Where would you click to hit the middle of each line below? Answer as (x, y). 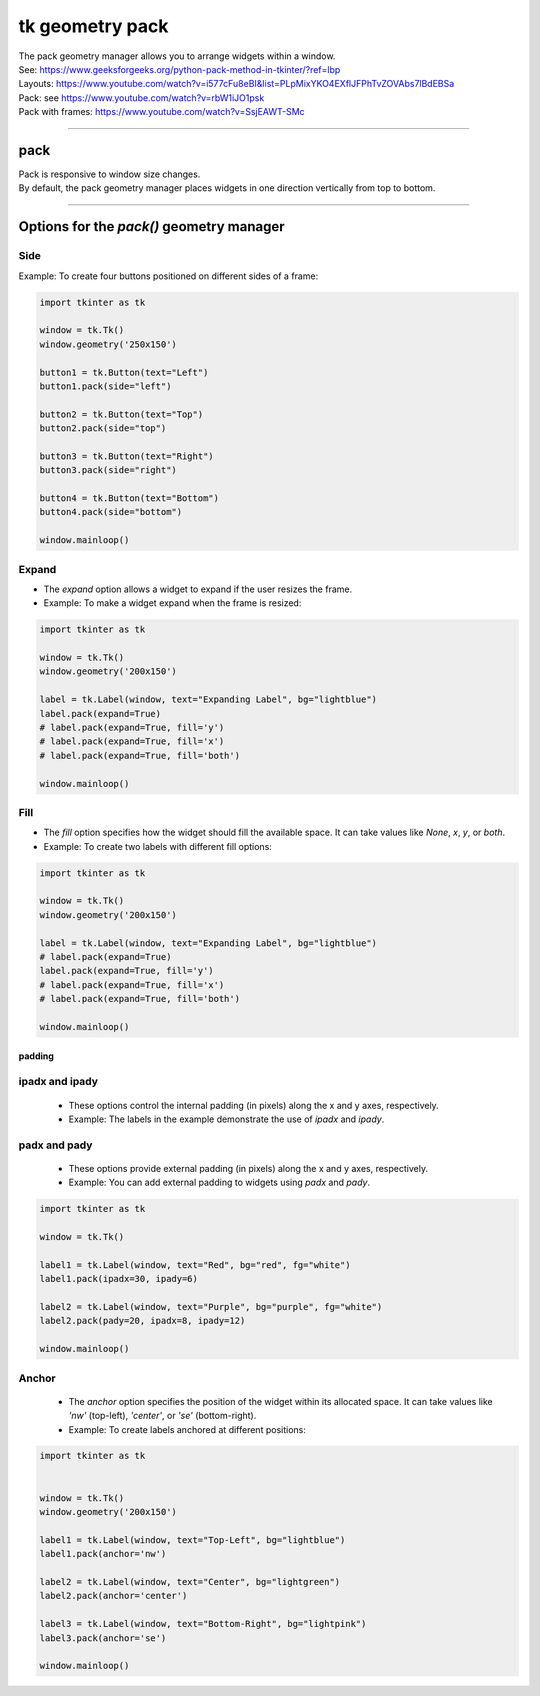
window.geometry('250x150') (108, 344)
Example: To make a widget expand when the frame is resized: (172, 603)
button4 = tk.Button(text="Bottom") (129, 498)
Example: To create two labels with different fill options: (157, 846)
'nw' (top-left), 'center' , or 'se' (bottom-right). (162, 1416)
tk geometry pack (93, 26)
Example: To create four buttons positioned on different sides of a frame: (168, 276)
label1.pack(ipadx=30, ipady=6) (119, 1279)
